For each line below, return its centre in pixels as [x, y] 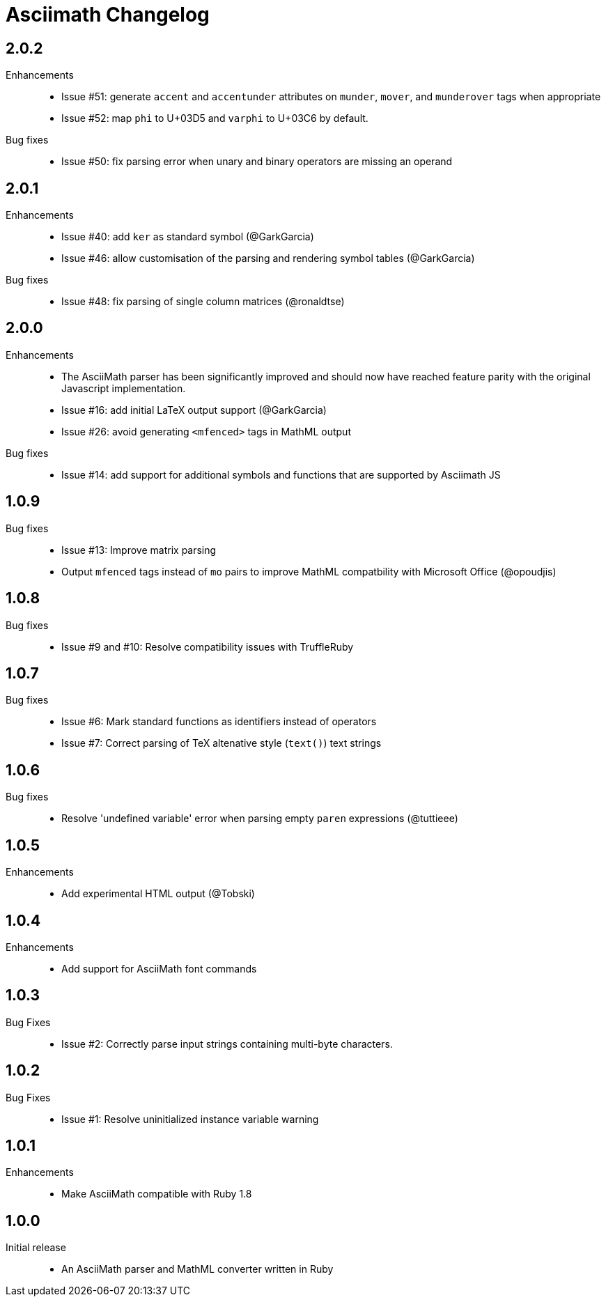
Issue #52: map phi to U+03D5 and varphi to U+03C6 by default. [215, 118]
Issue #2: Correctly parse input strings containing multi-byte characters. [227, 1044]
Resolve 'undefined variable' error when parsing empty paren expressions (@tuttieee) [260, 819]
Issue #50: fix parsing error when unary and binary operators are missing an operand [257, 162]
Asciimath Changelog [108, 15]
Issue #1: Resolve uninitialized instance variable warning [190, 1119]
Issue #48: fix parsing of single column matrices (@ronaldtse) [203, 302]
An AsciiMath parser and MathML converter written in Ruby [197, 1269]
